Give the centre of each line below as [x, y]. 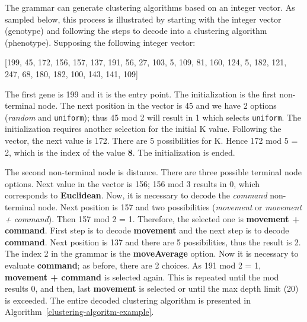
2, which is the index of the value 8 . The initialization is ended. [120, 152]
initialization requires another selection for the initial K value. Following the [143, 129]
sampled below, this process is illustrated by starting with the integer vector [143, 19]
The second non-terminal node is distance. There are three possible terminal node [153, 172]
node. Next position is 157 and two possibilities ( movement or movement [170, 206]
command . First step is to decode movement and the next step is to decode [147, 230]
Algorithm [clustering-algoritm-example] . [79, 312]
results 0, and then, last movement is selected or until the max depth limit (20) [152, 288]
